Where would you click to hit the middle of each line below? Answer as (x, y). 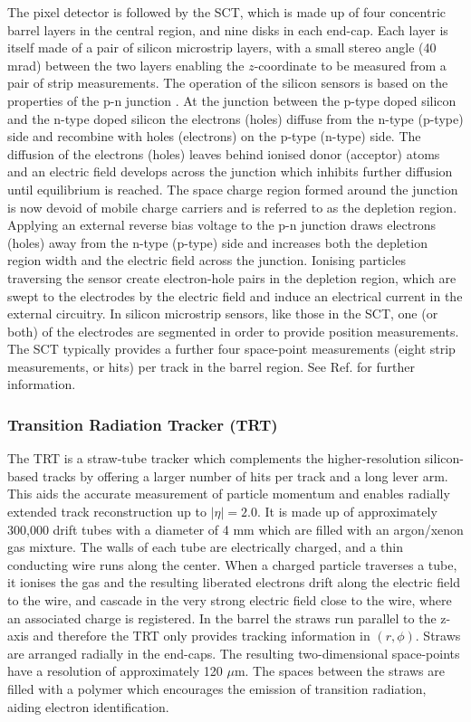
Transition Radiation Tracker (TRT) (143, 424)
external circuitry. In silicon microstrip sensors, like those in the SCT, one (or (223, 313)
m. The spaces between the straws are (339, 671)
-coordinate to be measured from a (350, 65)
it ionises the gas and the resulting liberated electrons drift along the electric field (234, 582)
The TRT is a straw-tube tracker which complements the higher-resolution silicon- (235, 458)
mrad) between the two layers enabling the (126, 65)
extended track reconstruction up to (107, 512)
